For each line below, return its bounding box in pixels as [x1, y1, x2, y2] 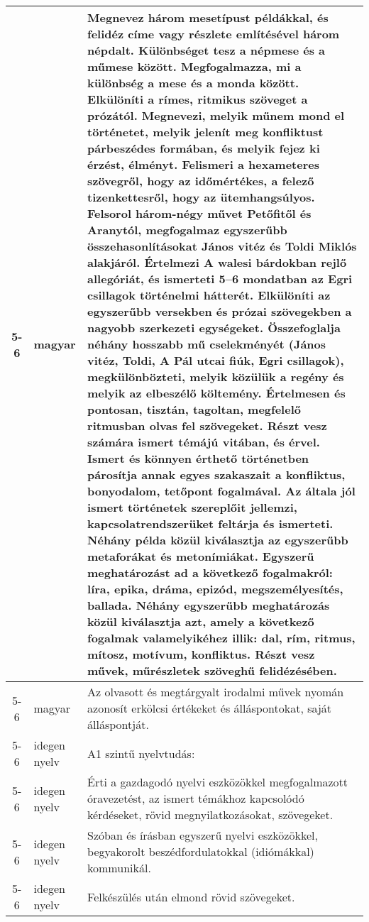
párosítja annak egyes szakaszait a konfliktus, [87, 466, 346, 483]
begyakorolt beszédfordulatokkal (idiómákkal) [87, 843, 314, 860]
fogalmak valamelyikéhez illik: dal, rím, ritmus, [87, 630, 356, 646]
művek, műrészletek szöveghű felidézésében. [87, 662, 337, 679]
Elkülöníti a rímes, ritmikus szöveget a [87, 91, 308, 107]
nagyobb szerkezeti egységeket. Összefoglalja [87, 319, 341, 336]
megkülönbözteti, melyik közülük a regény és [87, 368, 344, 385]
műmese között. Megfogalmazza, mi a [87, 58, 302, 75]
